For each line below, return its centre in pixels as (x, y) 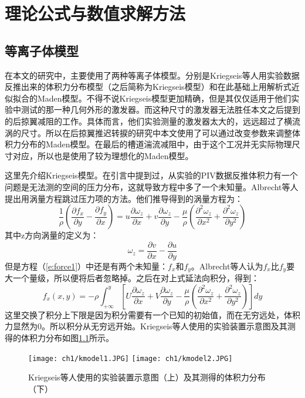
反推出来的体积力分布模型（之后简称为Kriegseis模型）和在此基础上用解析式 (148, 87)
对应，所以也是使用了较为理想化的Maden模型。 (103, 155)
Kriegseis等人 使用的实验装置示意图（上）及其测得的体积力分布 (147, 377)
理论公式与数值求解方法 (95, 13)
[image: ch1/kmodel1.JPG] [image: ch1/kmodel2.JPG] (131, 358)
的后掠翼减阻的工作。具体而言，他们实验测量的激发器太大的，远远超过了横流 (152, 121)
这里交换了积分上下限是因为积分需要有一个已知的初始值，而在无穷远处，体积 (152, 314)
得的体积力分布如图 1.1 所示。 (59, 338)
